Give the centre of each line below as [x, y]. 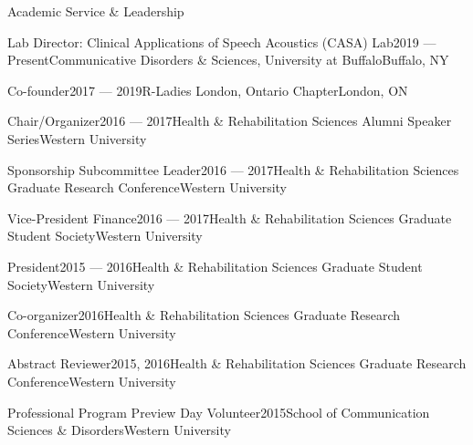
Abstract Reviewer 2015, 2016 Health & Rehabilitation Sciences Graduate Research [237, 363]
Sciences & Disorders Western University [119, 430]
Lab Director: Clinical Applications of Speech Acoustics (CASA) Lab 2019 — [222, 41]
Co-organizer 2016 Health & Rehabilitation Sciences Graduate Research [204, 315]
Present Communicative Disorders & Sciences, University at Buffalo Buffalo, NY [228, 60]
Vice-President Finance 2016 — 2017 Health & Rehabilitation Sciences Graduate [230, 217]
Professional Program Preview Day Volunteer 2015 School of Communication [219, 412]
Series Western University [77, 138]
